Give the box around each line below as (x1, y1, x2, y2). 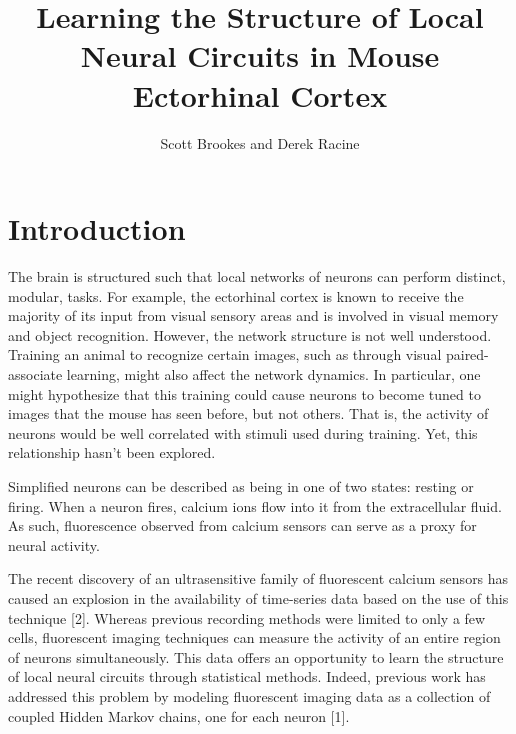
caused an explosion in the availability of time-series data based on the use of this (8, 587, 509, 608)
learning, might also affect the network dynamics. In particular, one (66, 364, 481, 384)
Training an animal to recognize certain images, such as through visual (8, 344, 442, 365)
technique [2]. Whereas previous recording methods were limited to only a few (8, 607, 486, 628)
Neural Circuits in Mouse (80, 35, 440, 76)
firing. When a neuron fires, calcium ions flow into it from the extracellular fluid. (8, 495, 502, 516)
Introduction (8, 208, 186, 249)
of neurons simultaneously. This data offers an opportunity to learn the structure (8, 646, 504, 667)
